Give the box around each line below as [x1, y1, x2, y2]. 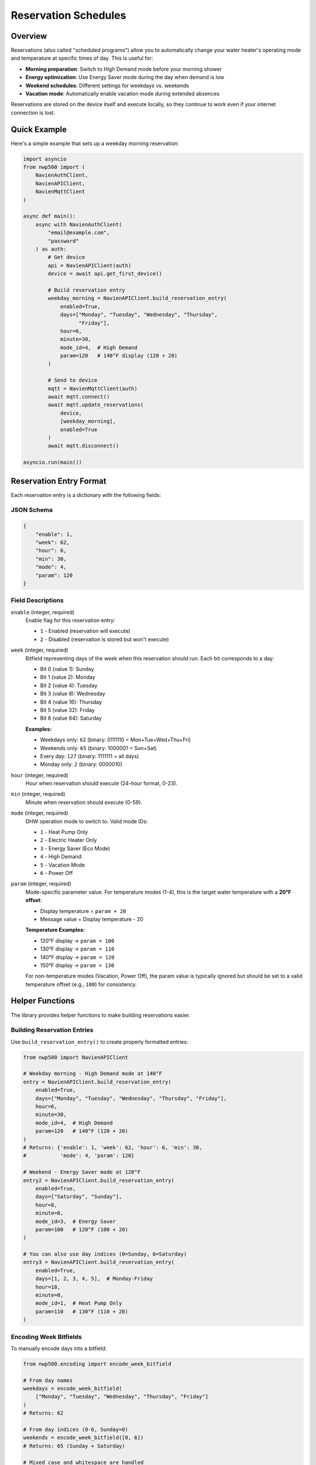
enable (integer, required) [11, 608, 75, 615]
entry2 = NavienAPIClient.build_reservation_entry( [23, 1177, 175, 1184]
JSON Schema [11, 506, 53, 514]
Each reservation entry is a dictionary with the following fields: [11, 491, 161, 498]
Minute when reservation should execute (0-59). [25, 799, 143, 806]
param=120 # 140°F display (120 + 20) [60, 352, 178, 359]
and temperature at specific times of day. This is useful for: [11, 54, 153, 62]
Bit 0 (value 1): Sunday [40, 666, 94, 672]
